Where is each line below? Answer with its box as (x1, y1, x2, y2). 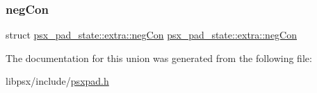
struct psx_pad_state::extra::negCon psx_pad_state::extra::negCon (6, 28, 298, 42)
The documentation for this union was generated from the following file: (6, 50, 312, 65)
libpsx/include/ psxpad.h (6, 74, 109, 88)
